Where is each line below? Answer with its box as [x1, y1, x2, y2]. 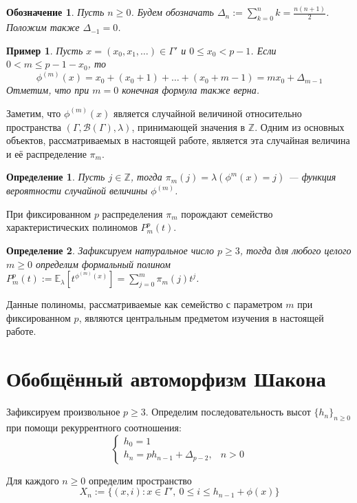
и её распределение [6, 146, 87, 161]
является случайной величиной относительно [113, 105, 302, 120]
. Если [250, 43, 277, 57]
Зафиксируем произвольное [6, 404, 120, 419]
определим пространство [89, 473, 192, 487]
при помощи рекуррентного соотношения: [6, 420, 182, 434]
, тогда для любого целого [239, 243, 351, 258]
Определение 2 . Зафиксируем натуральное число [6, 243, 214, 258]
